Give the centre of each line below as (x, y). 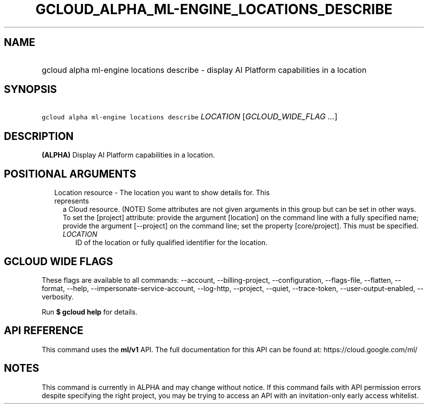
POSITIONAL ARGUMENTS (70, 174)
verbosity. (58, 296)
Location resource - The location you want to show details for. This (162, 193)
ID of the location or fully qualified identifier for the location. (171, 243)
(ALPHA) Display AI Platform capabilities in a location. (128, 155)
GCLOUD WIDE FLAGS (59, 261)
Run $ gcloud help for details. (90, 312)
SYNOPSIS (31, 90)
